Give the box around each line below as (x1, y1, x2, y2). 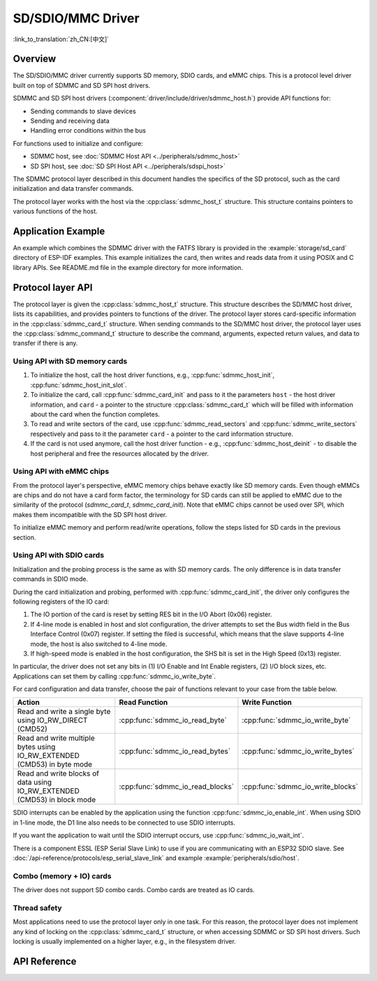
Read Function (119, 697, 168, 707)
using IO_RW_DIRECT (17, 715, 88, 725)
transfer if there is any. (13, 339, 78, 347)
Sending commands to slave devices (30, 107, 136, 115)
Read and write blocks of (17, 769, 99, 778)
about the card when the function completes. (30, 410, 161, 419)
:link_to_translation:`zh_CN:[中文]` (13, 35, 110, 43)
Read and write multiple (17, 734, 96, 743)
